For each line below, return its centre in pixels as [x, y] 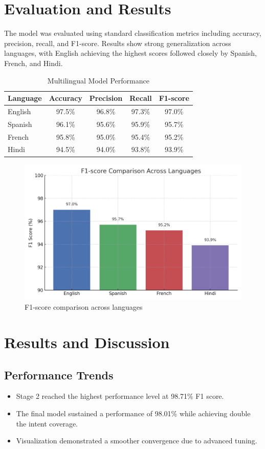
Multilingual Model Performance [98, 80]
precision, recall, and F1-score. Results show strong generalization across [118, 43]
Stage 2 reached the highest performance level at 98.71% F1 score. [120, 396]
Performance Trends [59, 375]
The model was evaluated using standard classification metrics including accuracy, [133, 33]
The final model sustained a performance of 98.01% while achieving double [133, 413]
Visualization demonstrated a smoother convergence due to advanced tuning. [137, 441]
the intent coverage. [47, 423]
